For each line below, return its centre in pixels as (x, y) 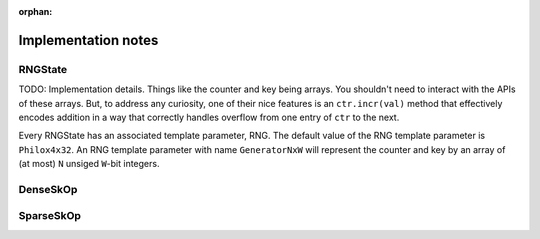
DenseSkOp (48, 189)
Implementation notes (88, 40)
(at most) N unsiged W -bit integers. (89, 164)
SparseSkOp (50, 216)
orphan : (35, 11)
